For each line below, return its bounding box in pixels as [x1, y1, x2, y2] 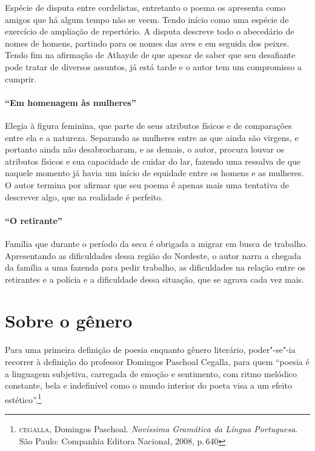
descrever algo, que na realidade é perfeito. [5, 190, 164, 203]
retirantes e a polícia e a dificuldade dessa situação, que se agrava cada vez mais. [5, 272, 305, 285]
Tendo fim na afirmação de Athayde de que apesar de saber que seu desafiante [5, 48, 296, 61]
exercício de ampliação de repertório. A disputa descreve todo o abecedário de [5, 25, 294, 38]
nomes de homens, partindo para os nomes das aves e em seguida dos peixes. [5, 36, 290, 49]
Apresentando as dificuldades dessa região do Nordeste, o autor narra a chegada [5, 249, 302, 262]
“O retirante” [5, 214, 62, 226]
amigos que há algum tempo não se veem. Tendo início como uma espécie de [5, 13, 289, 25]
